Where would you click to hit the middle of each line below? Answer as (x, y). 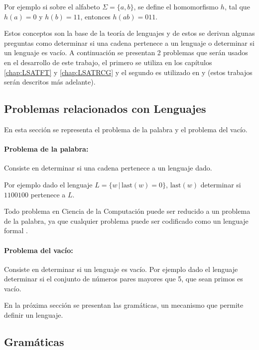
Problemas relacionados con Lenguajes (105, 109)
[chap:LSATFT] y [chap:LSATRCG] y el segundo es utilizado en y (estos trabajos (128, 72)
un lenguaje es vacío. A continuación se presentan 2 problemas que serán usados (126, 52)
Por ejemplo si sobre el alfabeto (52, 6)
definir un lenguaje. (34, 315)
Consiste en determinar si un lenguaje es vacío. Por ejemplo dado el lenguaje (121, 269)
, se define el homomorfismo (176, 6)
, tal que (237, 6)
